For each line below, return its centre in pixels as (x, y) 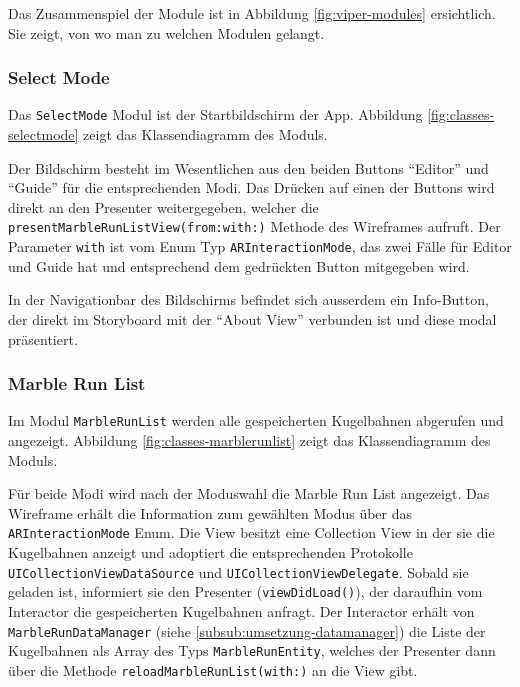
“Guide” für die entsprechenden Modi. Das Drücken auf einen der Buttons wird (251, 187)
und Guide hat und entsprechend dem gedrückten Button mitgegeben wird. (239, 265)
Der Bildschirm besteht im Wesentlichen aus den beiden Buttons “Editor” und (248, 167)
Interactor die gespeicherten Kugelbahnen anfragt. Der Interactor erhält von (241, 610)
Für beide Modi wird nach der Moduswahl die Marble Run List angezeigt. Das (249, 493)
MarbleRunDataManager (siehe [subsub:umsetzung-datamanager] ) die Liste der (247, 630)
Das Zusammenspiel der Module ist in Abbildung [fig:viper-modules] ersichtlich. (252, 13)
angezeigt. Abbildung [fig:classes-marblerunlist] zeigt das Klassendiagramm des (249, 440)
